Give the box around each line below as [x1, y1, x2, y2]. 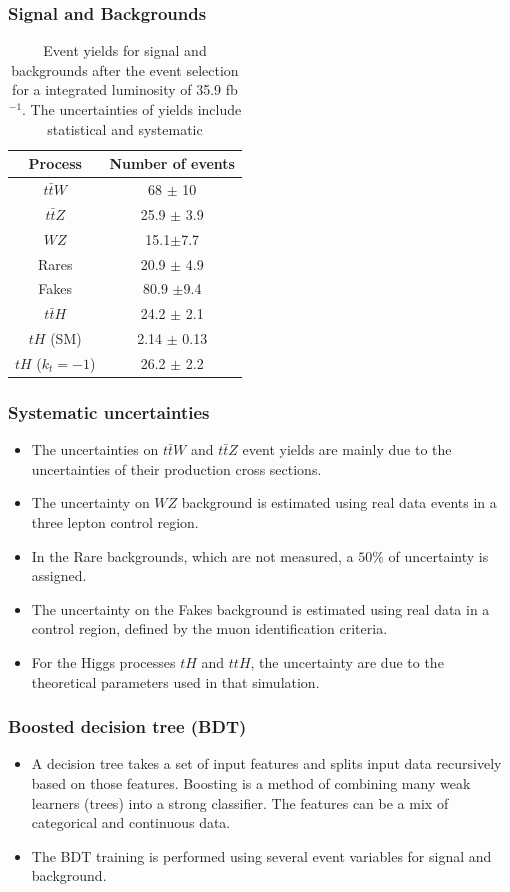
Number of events [109, 153, 235, 174]
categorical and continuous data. [31, 812, 231, 833]
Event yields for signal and [43, 40, 207, 61]
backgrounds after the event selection [11, 59, 239, 80]
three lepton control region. [31, 512, 199, 533]
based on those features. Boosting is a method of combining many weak [31, 773, 471, 793]
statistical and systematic [47, 118, 203, 139]
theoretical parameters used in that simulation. [31, 671, 320, 692]
